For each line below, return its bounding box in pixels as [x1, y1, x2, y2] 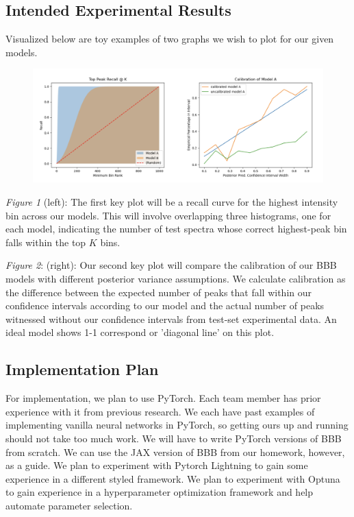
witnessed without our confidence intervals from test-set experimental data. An [5, 311, 337, 326]
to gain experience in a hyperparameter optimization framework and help [5, 485, 314, 499]
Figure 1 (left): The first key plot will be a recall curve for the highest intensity [5, 195, 338, 209]
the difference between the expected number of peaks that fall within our [5, 285, 312, 299]
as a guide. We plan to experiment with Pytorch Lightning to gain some [5, 458, 308, 472]
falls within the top [5, 235, 86, 249]
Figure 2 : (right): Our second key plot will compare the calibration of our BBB [5, 258, 337, 272]
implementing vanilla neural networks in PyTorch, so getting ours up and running [5, 418, 349, 432]
